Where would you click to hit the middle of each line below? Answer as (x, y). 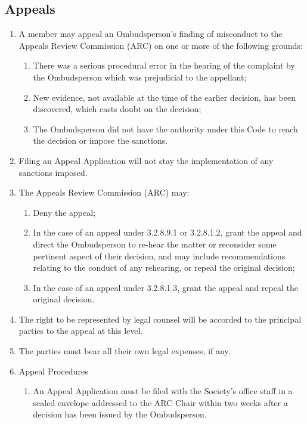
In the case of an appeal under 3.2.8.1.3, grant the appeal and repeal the (165, 287)
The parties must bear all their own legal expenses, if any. (125, 351)
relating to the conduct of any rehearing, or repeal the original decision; (164, 267)
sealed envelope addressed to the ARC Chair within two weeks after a (160, 402)
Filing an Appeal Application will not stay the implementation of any (146, 160)
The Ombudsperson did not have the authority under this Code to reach (165, 129)
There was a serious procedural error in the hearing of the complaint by (164, 65)
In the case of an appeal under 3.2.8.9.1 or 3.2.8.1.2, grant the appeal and (168, 232)
